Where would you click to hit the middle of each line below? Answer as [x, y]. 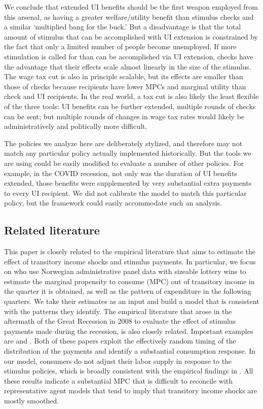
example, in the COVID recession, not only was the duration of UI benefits [121, 173]
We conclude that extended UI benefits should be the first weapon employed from [131, 7]
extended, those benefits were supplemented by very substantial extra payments [128, 183]
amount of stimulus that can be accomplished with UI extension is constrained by [131, 36]
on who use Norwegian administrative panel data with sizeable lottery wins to [125, 271]
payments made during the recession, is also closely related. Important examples [129, 331]
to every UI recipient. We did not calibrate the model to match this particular [125, 193]
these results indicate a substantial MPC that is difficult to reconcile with [119, 380]
